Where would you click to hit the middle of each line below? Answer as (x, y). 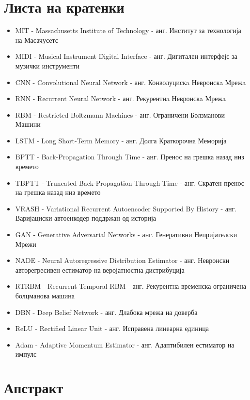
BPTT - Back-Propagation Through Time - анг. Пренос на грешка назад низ (130, 157)
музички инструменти (47, 65)
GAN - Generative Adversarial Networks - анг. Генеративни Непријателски (126, 235)
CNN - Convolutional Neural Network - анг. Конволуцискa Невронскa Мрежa (131, 82)
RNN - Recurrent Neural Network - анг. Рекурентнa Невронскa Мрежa (121, 98)
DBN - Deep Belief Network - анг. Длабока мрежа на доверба (106, 312)
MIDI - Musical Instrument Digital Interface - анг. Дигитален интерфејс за (126, 56)
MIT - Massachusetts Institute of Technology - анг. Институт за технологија (128, 30)
